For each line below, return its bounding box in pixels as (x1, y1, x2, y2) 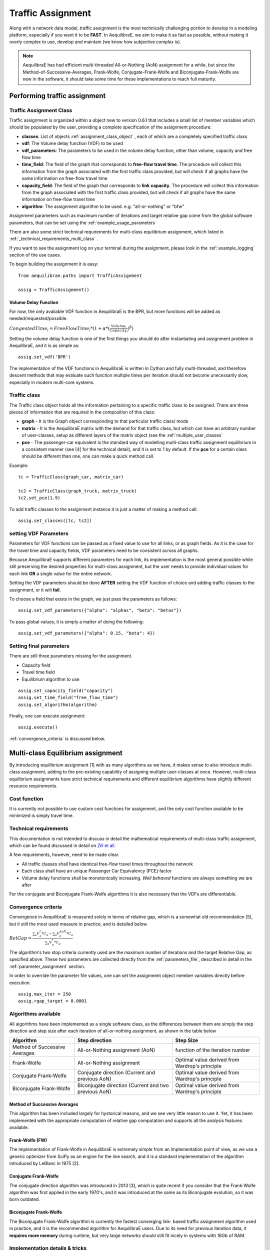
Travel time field (21, 669, 55, 675)
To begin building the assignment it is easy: (9, 261, 98, 267)
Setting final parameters (9, 642, 70, 649)
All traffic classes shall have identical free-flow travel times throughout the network (21, 860, 193, 867)
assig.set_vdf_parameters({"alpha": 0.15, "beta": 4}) (18, 630, 155, 636)
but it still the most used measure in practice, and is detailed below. (9, 920, 148, 927)
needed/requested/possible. (9, 315, 68, 321)
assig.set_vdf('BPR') (18, 354, 71, 360)
